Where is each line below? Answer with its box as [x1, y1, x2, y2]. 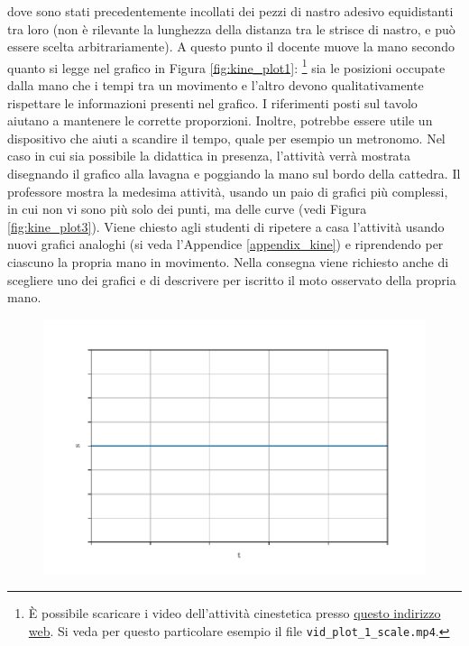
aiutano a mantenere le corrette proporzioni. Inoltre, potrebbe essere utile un [7, 111, 433, 130]
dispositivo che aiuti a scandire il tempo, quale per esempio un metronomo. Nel [7, 128, 446, 147]
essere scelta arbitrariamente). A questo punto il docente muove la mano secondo [7, 37, 455, 56]
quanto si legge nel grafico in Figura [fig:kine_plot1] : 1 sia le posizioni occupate [7, 55, 446, 77]
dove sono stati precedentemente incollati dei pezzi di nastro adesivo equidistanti [7, 2, 454, 20]
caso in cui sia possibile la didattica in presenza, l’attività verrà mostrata [7, 146, 411, 165]
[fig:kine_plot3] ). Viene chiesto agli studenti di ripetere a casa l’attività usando [7, 217, 445, 235]
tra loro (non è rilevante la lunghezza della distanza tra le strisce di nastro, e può [7, 19, 455, 38]
